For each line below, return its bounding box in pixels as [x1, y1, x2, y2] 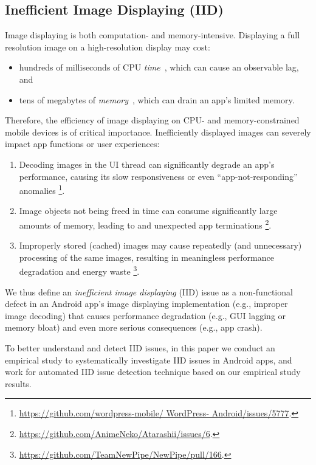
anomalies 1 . [19, 182, 65, 196]
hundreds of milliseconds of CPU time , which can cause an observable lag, [19, 61, 299, 74]
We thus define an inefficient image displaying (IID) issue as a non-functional [5, 285, 293, 298]
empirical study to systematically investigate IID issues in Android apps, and [5, 353, 292, 366]
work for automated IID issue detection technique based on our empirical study [5, 365, 301, 378]
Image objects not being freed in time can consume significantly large [19, 204, 278, 217]
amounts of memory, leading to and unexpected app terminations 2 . [19, 216, 272, 231]
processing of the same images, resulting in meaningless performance [19, 250, 274, 263]
